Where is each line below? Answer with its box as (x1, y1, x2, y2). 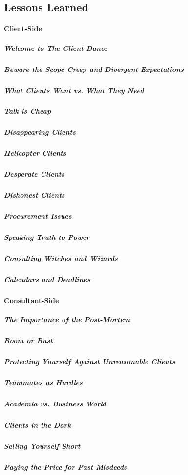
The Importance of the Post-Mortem (4, 314, 130, 325)
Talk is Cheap (4, 106, 51, 116)
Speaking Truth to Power (4, 232, 90, 242)
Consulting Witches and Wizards (4, 253, 118, 263)
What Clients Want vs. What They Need (4, 85, 144, 95)
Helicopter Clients (4, 148, 66, 158)
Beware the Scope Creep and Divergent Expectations (4, 64, 184, 74)
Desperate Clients (4, 169, 65, 179)
